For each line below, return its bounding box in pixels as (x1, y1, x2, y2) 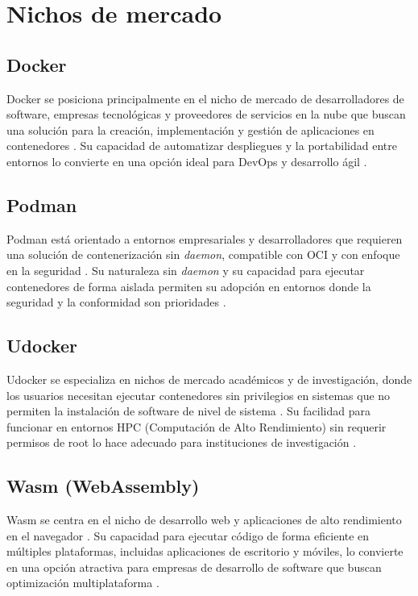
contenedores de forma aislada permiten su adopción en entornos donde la (6, 277, 371, 294)
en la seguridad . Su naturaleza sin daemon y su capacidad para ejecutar (6, 261, 365, 278)
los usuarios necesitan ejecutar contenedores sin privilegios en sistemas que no (6, 386, 391, 403)
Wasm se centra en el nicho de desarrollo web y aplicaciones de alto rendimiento (6, 511, 402, 528)
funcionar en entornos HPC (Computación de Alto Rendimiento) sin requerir (6, 418, 387, 435)
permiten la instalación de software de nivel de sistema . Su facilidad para (6, 402, 370, 419)
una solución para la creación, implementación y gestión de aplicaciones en (6, 121, 375, 138)
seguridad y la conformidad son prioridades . (6, 294, 226, 311)
